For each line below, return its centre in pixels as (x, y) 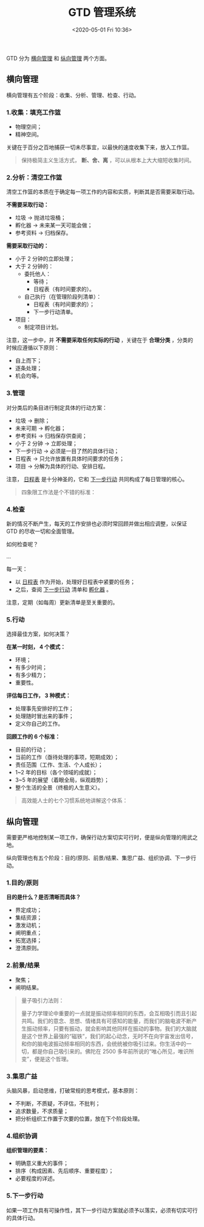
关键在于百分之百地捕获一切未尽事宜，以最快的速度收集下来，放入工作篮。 (99, 147)
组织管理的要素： (28, 1150)
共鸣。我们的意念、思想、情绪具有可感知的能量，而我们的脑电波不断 (106, 1021)
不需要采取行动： (28, 205)
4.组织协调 (22, 1136)
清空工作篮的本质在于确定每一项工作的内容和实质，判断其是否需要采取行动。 (102, 192)
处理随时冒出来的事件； (44, 716)
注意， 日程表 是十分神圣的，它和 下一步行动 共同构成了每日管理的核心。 (97, 479)
